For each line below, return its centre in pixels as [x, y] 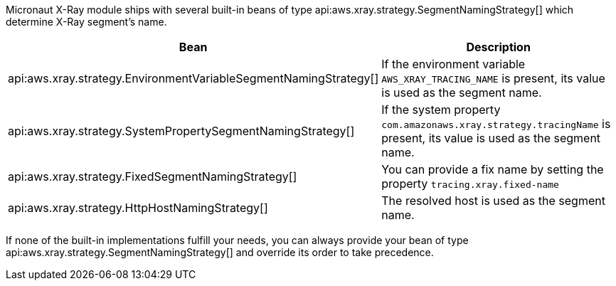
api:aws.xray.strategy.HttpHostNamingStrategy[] [138, 208]
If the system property [441, 110]
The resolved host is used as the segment [493, 201]
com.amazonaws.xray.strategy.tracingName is [496, 124]
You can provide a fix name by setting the [493, 169]
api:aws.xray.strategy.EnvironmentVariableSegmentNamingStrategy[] [193, 78]
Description [498, 47]
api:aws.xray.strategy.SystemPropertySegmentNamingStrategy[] [181, 131]
